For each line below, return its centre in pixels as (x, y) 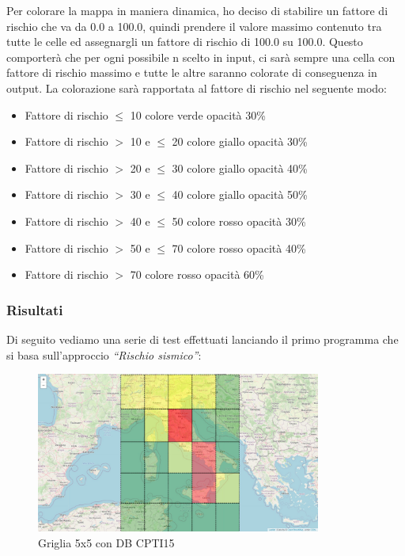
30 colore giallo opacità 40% (240, 168)
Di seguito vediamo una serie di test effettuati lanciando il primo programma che (202, 339)
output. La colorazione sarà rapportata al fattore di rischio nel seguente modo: (197, 88)
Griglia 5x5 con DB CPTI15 (106, 542)
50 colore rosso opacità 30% (239, 221)
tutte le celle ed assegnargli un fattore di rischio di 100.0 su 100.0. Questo (185, 42)
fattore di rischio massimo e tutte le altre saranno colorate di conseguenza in (192, 72)
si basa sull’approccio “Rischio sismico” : (104, 354)
